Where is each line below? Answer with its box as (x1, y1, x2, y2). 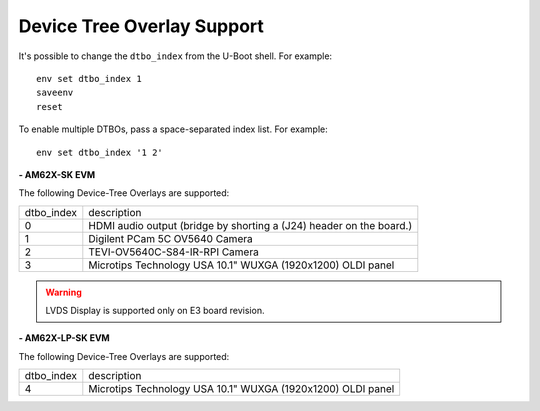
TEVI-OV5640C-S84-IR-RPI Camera (88, 245, 259, 259)
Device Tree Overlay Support (18, 15, 265, 37)
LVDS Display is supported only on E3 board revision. (45, 305, 265, 317)
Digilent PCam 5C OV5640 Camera (88, 231, 254, 245)
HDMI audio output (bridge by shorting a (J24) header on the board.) (88, 218, 413, 232)
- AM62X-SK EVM (18, 168, 96, 180)
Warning (45, 286, 82, 298)
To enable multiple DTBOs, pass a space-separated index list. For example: (18, 123, 329, 135)
